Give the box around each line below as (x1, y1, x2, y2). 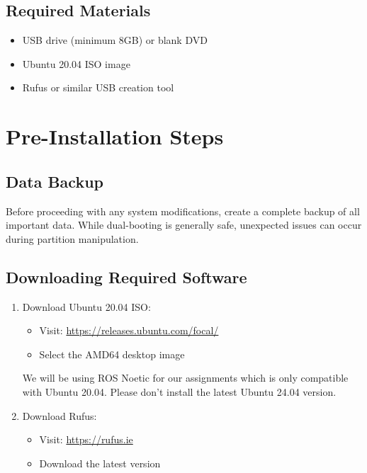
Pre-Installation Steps (6, 122, 224, 151)
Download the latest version (39, 455, 161, 470)
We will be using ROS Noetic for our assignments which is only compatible (22, 370, 349, 385)
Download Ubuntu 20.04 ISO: (22, 299, 151, 314)
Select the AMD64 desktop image (39, 346, 185, 361)
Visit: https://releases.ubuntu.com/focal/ (39, 323, 219, 338)
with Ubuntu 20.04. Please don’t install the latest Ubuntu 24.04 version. (22, 384, 337, 399)
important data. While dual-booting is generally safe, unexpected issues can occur (6, 217, 362, 232)
